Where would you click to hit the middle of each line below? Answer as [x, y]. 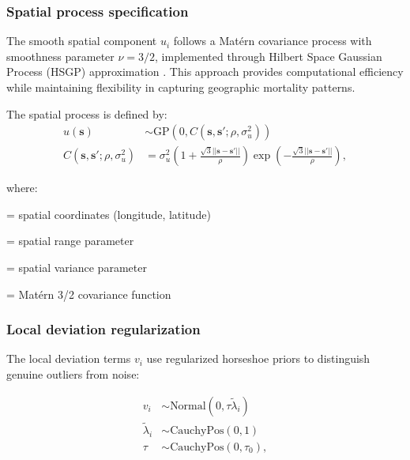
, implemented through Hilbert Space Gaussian [269, 56]
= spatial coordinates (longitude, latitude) [109, 214]
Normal [188, 406]
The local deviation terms [69, 358]
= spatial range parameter [70, 241]
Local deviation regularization [103, 329]
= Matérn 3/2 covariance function [89, 294]
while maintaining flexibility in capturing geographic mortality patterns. [181, 87]
